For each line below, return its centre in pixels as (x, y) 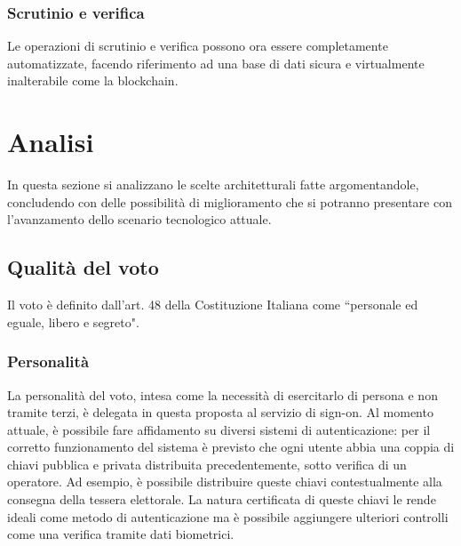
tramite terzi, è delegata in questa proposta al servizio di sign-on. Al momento (220, 412)
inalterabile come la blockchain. (93, 80)
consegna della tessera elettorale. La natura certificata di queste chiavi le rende (222, 499)
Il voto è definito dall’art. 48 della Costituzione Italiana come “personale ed (213, 305)
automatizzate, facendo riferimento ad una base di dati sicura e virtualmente (216, 63)
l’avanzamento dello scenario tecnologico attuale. (139, 219)
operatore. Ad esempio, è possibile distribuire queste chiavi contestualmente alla (225, 482)
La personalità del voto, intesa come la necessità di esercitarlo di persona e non (223, 394)
